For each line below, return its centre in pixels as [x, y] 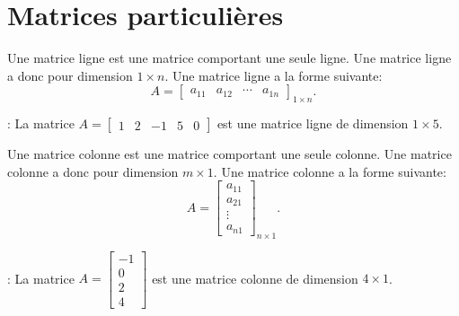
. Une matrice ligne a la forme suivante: [274, 75]
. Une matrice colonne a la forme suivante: [330, 171]
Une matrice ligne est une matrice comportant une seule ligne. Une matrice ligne [229, 58]
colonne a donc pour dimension [93, 171]
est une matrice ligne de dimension [313, 123]
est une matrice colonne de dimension [255, 278]
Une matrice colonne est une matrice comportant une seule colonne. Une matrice [229, 154]
